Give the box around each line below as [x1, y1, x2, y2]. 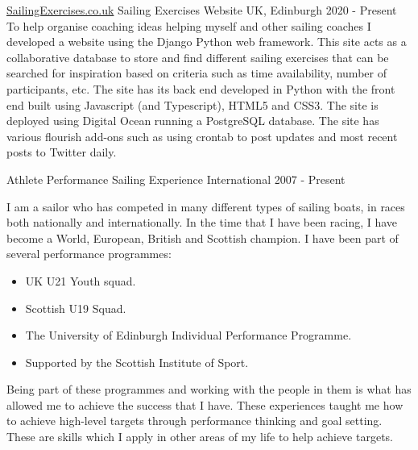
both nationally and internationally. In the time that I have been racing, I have [6, 214, 398, 231]
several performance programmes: [6, 245, 172, 262]
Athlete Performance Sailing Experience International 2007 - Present [6, 170, 346, 187]
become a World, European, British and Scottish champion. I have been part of [6, 229, 399, 246]
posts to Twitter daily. [6, 144, 117, 160]
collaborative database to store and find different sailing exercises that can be [6, 48, 389, 65]
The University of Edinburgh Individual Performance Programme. [25, 327, 352, 344]
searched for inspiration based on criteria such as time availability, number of [6, 65, 387, 81]
